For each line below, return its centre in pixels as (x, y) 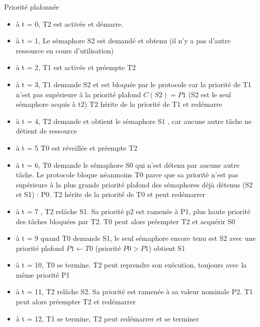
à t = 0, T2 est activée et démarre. (70, 23)
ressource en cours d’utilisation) (65, 50)
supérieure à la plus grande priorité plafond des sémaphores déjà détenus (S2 (134, 184)
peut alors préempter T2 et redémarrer (76, 302)
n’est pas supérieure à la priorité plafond (78, 94)
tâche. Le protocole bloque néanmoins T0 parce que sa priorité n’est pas (127, 175)
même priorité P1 (43, 274)
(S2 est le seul (210, 94)
